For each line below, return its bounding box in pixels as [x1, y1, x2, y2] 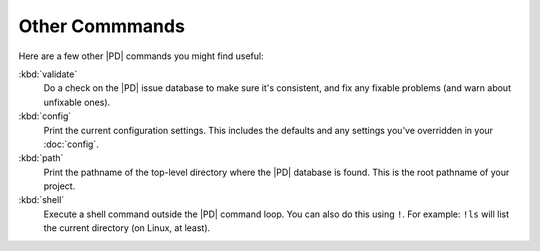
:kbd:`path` [18, 152, 64, 164]
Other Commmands [18, 15, 185, 37]
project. [43, 180, 76, 192]
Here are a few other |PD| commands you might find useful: [18, 50, 264, 62]
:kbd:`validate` [18, 68, 78, 80]
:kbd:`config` [18, 110, 72, 122]
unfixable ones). [43, 96, 111, 108]
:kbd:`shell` [18, 194, 65, 206]
